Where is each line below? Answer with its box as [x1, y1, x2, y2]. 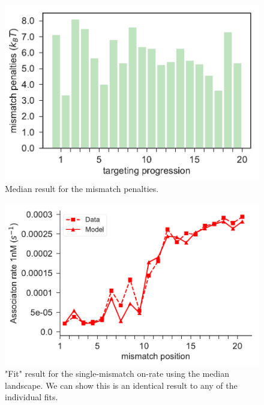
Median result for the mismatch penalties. [5, 182, 159, 195]
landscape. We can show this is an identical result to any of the [5, 379, 238, 391]
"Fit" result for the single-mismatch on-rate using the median [5, 367, 229, 380]
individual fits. [5, 391, 58, 403]
